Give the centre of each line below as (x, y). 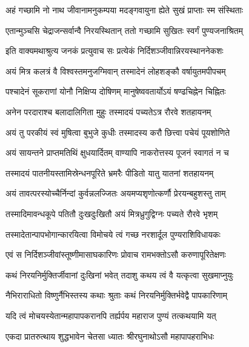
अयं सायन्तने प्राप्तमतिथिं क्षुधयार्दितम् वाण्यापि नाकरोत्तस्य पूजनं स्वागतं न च (117, 153)
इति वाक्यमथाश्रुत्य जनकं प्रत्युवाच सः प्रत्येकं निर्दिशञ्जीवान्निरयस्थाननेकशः (115, 51)
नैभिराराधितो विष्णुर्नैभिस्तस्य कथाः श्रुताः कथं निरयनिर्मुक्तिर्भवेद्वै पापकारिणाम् (116, 295)
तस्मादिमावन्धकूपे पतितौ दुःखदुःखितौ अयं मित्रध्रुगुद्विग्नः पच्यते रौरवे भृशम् (112, 213)
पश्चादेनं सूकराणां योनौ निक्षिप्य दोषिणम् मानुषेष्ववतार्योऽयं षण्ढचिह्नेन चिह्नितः (116, 91)
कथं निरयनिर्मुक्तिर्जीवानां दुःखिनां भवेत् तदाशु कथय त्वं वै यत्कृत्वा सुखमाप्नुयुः (120, 275)
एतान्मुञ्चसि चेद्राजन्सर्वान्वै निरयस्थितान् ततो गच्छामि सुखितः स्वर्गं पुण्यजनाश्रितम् (124, 30)
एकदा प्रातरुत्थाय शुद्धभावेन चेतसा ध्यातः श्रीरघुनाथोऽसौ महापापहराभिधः (110, 336)
